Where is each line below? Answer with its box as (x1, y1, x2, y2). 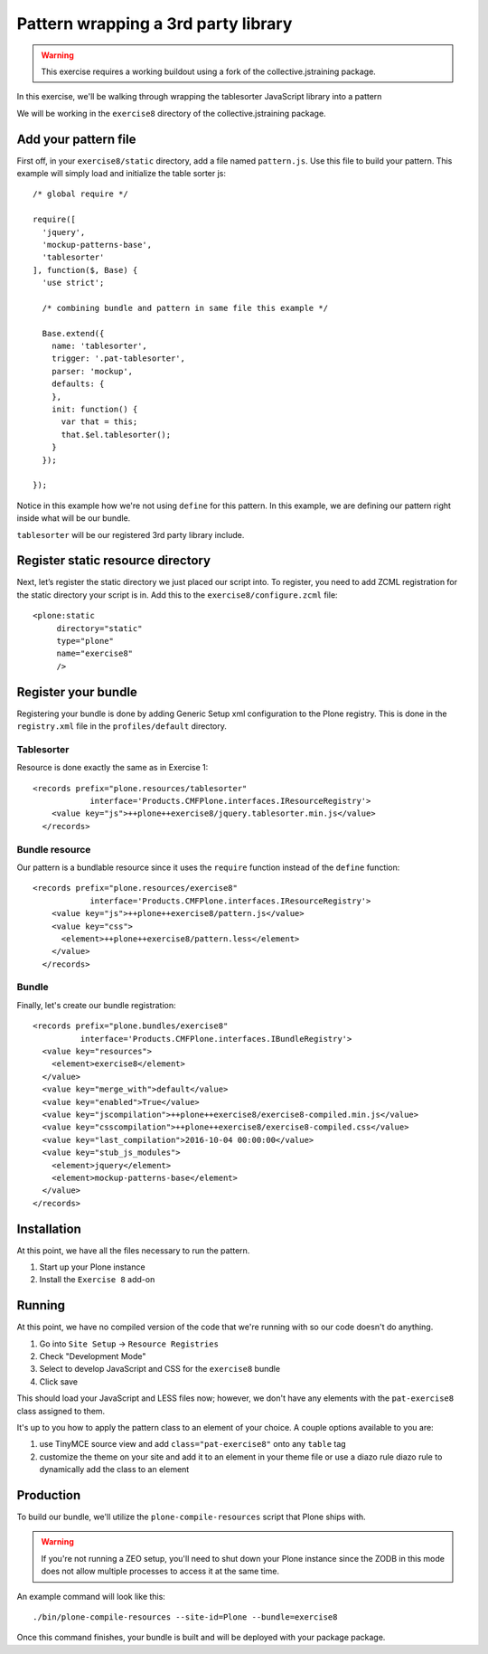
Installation (16, 1221, 81, 1236)
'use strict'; (42, 278, 105, 288)
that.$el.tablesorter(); (61, 430, 172, 439)
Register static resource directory (16, 553, 211, 569)
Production (16, 1488, 81, 1503)
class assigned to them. (16, 1405, 106, 1416)
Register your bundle (16, 684, 137, 700)
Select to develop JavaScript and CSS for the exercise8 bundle (39, 1364, 280, 1375)
